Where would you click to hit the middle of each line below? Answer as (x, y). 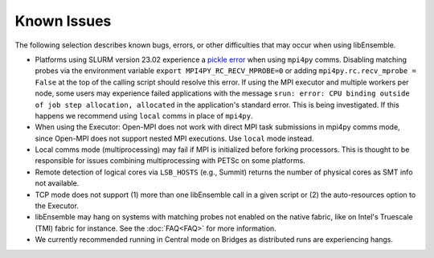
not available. (57, 183)
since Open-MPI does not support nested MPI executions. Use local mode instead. (174, 138)
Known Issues (63, 21)
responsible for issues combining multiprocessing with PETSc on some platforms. (170, 161)
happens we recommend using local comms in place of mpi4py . (144, 116)
